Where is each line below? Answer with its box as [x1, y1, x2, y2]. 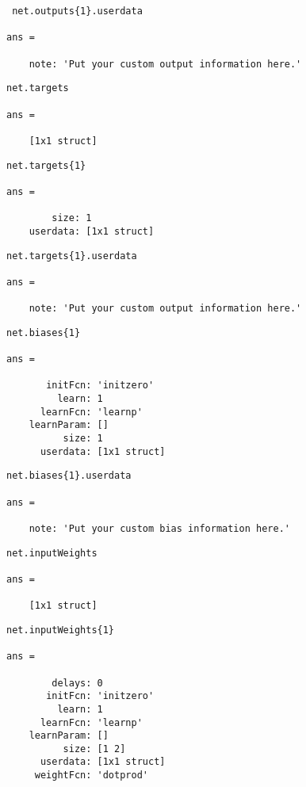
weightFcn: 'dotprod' [34, 770, 148, 781]
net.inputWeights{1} [6, 624, 115, 636]
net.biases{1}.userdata [6, 470, 132, 482]
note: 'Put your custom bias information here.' [29, 522, 290, 534]
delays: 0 [52, 677, 103, 689]
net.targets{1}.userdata [6, 250, 137, 262]
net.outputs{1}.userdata [12, 6, 143, 17]
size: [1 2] [63, 743, 126, 755]
